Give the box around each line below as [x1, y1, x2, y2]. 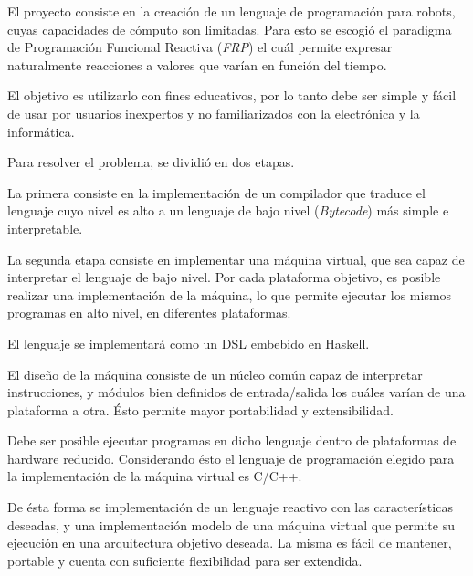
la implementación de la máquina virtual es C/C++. [7, 466, 302, 486]
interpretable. [7, 218, 83, 237]
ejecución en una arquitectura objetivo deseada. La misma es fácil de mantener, [7, 533, 452, 552]
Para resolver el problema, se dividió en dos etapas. [7, 152, 295, 172]
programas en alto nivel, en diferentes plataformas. [7, 303, 291, 322]
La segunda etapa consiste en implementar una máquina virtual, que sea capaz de [7, 249, 465, 268]
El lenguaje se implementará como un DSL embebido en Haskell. [7, 333, 370, 352]
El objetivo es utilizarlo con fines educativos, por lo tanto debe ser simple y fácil [7, 86, 457, 105]
